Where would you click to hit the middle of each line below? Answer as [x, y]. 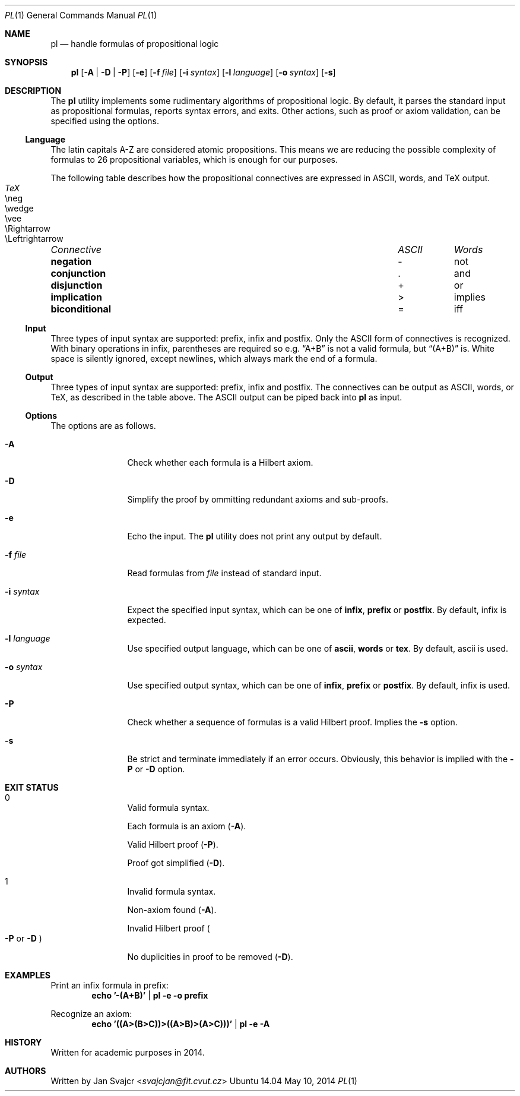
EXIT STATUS [32, 787]
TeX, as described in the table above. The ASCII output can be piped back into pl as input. [226, 397]
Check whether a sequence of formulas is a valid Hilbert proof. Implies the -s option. [292, 722]
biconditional [81, 309]
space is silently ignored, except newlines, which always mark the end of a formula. [214, 359]
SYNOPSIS [26, 62]
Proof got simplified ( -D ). [176, 863]
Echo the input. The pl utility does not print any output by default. [255, 536]
